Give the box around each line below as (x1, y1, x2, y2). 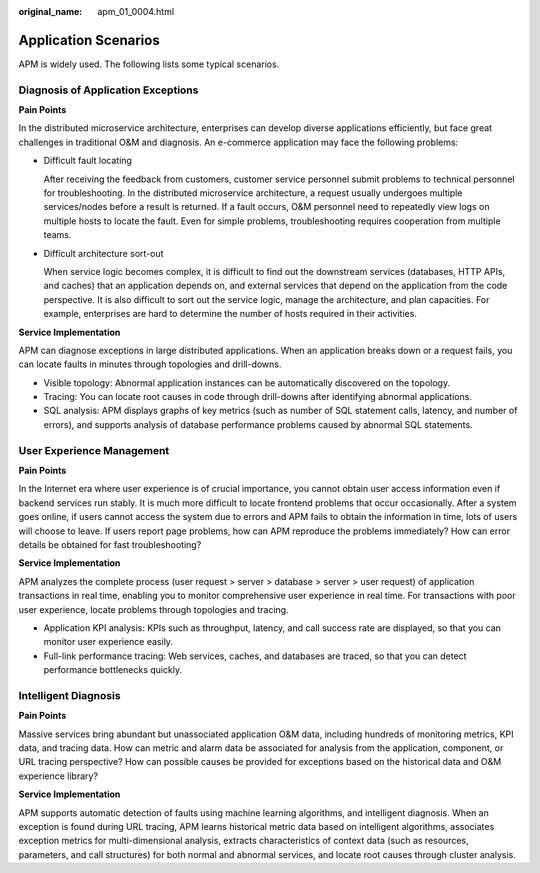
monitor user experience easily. (43, 636, 174, 648)
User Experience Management (18, 443, 170, 457)
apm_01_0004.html (97, 6, 175, 17)
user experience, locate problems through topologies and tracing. (18, 603, 289, 615)
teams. (43, 229, 72, 241)
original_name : (18, 6, 83, 17)
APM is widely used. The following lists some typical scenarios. (18, 58, 280, 70)
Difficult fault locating (43, 155, 132, 167)
